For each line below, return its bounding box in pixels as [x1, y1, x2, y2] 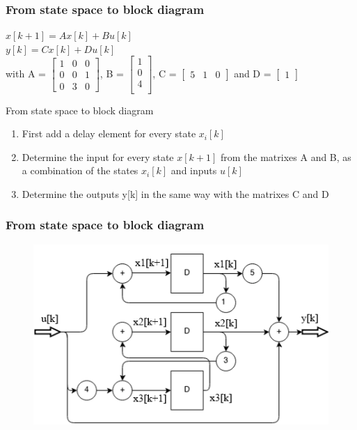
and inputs [170, 163, 217, 178]
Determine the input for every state [22, 149, 174, 164]
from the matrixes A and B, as [220, 149, 351, 164]
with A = [6, 66, 46, 80]
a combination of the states [22, 163, 138, 178]
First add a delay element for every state [22, 126, 196, 141]
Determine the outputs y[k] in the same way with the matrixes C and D [22, 186, 329, 201]
